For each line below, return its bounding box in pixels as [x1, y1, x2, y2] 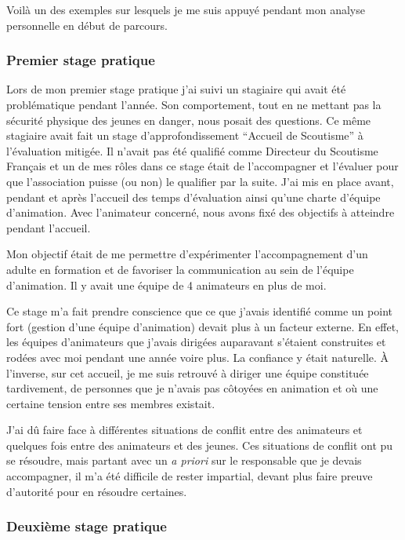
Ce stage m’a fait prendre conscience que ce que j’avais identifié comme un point [6, 303, 392, 319]
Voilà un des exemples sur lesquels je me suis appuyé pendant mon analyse [6, 2, 365, 17]
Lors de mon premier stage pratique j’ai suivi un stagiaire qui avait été [6, 81, 346, 97]
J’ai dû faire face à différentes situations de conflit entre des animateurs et [6, 421, 363, 438]
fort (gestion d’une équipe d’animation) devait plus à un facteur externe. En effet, [6, 318, 400, 334]
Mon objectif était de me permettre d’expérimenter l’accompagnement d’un [6, 246, 368, 262]
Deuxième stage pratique [6, 516, 167, 536]
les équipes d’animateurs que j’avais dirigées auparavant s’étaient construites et [6, 334, 386, 350]
